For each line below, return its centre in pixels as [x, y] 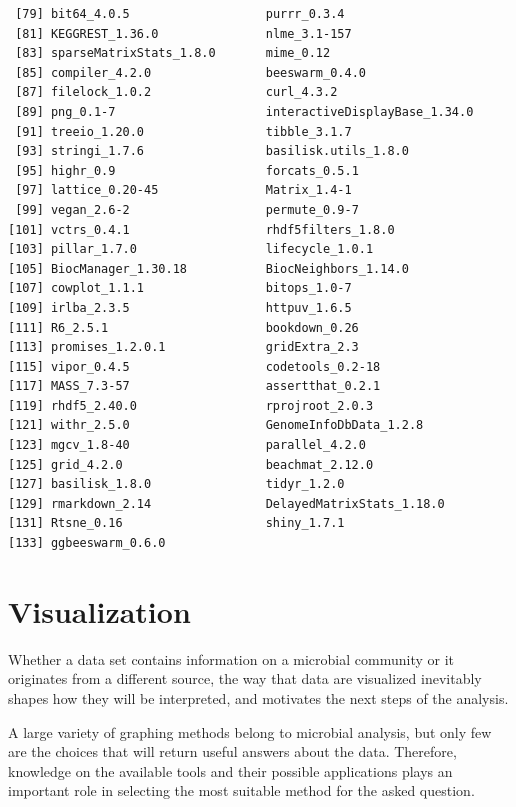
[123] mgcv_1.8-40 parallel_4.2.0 [187, 445]
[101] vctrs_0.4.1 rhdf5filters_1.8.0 [201, 229]
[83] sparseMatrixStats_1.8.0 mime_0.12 [173, 53]
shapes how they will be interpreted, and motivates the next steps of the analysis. [258, 697]
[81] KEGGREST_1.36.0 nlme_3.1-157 [183, 33]
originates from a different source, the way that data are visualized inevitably [245, 678]
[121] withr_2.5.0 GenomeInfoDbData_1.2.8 [216, 425]
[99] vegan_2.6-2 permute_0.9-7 [187, 209]
